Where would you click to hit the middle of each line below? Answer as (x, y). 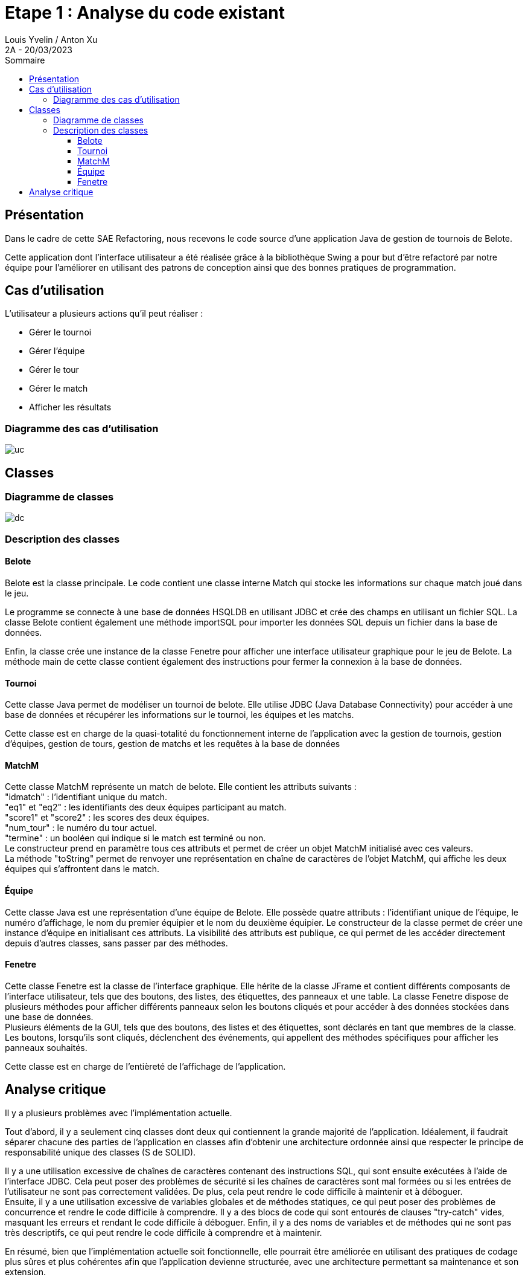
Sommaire (25, 60)
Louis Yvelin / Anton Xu (51, 39)
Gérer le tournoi (60, 332)
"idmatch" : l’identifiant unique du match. (86, 797)
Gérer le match (59, 389)
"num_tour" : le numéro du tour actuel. (81, 828)
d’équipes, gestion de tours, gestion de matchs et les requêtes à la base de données (173, 744)
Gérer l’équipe (57, 351)
